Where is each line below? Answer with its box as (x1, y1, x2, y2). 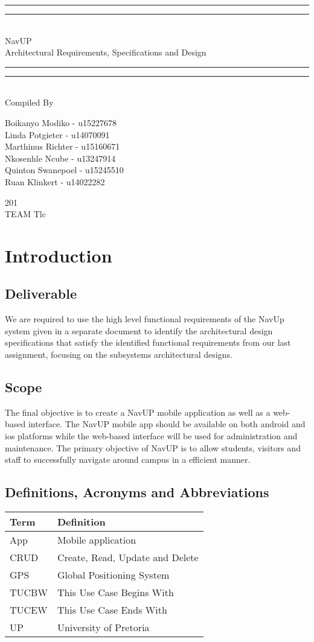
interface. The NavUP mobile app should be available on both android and (28, 418, 306, 430)
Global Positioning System (57, 568, 170, 582)
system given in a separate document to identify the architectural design (5, 324, 273, 337)
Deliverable (5, 284, 77, 303)
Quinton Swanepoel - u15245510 (5, 164, 124, 176)
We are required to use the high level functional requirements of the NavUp (5, 313, 284, 325)
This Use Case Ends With (57, 603, 167, 617)
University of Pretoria (57, 620, 150, 635)
